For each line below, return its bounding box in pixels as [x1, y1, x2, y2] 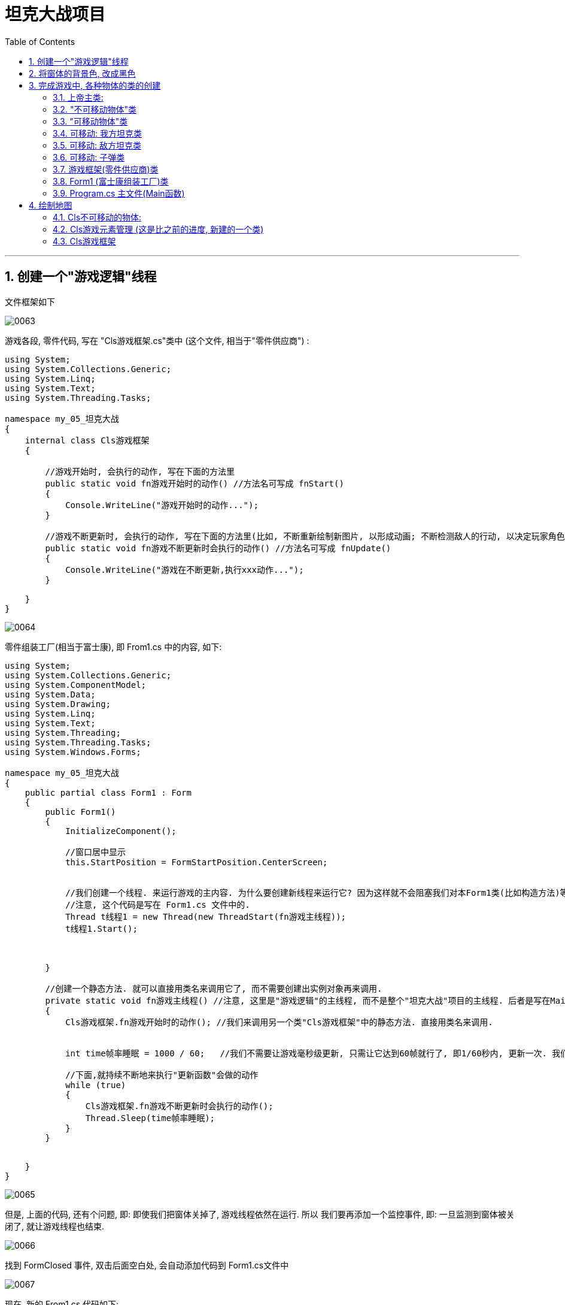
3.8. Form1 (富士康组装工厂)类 [53, 176, 169, 186]
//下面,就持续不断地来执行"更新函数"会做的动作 [65, 1070, 259, 1080]
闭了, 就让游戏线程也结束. [5, 1221, 105, 1231]
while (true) [65, 1080, 126, 1090]
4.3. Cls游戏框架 [53, 235, 116, 246]
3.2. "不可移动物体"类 [53, 104, 136, 114]
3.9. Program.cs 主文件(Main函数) [53, 188, 185, 198]
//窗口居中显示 [65, 847, 126, 857]
